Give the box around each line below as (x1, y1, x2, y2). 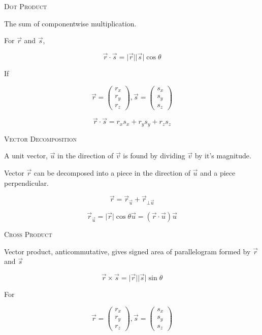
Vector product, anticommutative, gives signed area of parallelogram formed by (4, 246, 251, 256)
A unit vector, (4, 150, 48, 161)
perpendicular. (4, 177, 49, 188)
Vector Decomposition (4, 133, 77, 144)
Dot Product (4, 1, 47, 11)
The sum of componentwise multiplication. (4, 18, 137, 28)
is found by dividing (123, 150, 185, 161)
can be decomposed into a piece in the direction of (34, 167, 190, 178)
